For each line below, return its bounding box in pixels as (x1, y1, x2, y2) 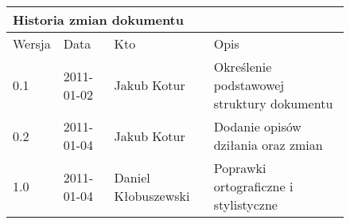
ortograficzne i (213, 177, 294, 195)
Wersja (13, 34, 51, 53)
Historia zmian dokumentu (13, 10, 184, 29)
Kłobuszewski (114, 186, 190, 205)
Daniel (114, 167, 150, 187)
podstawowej (213, 76, 285, 94)
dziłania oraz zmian (213, 136, 323, 154)
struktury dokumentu (213, 94, 333, 112)
